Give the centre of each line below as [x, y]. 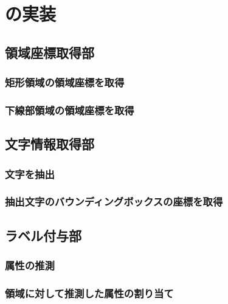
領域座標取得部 [50, 52]
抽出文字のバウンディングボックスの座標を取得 [114, 202]
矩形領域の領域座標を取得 [65, 82]
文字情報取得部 [50, 144]
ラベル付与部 [43, 235]
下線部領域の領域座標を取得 [70, 110]
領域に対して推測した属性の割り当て [89, 293]
